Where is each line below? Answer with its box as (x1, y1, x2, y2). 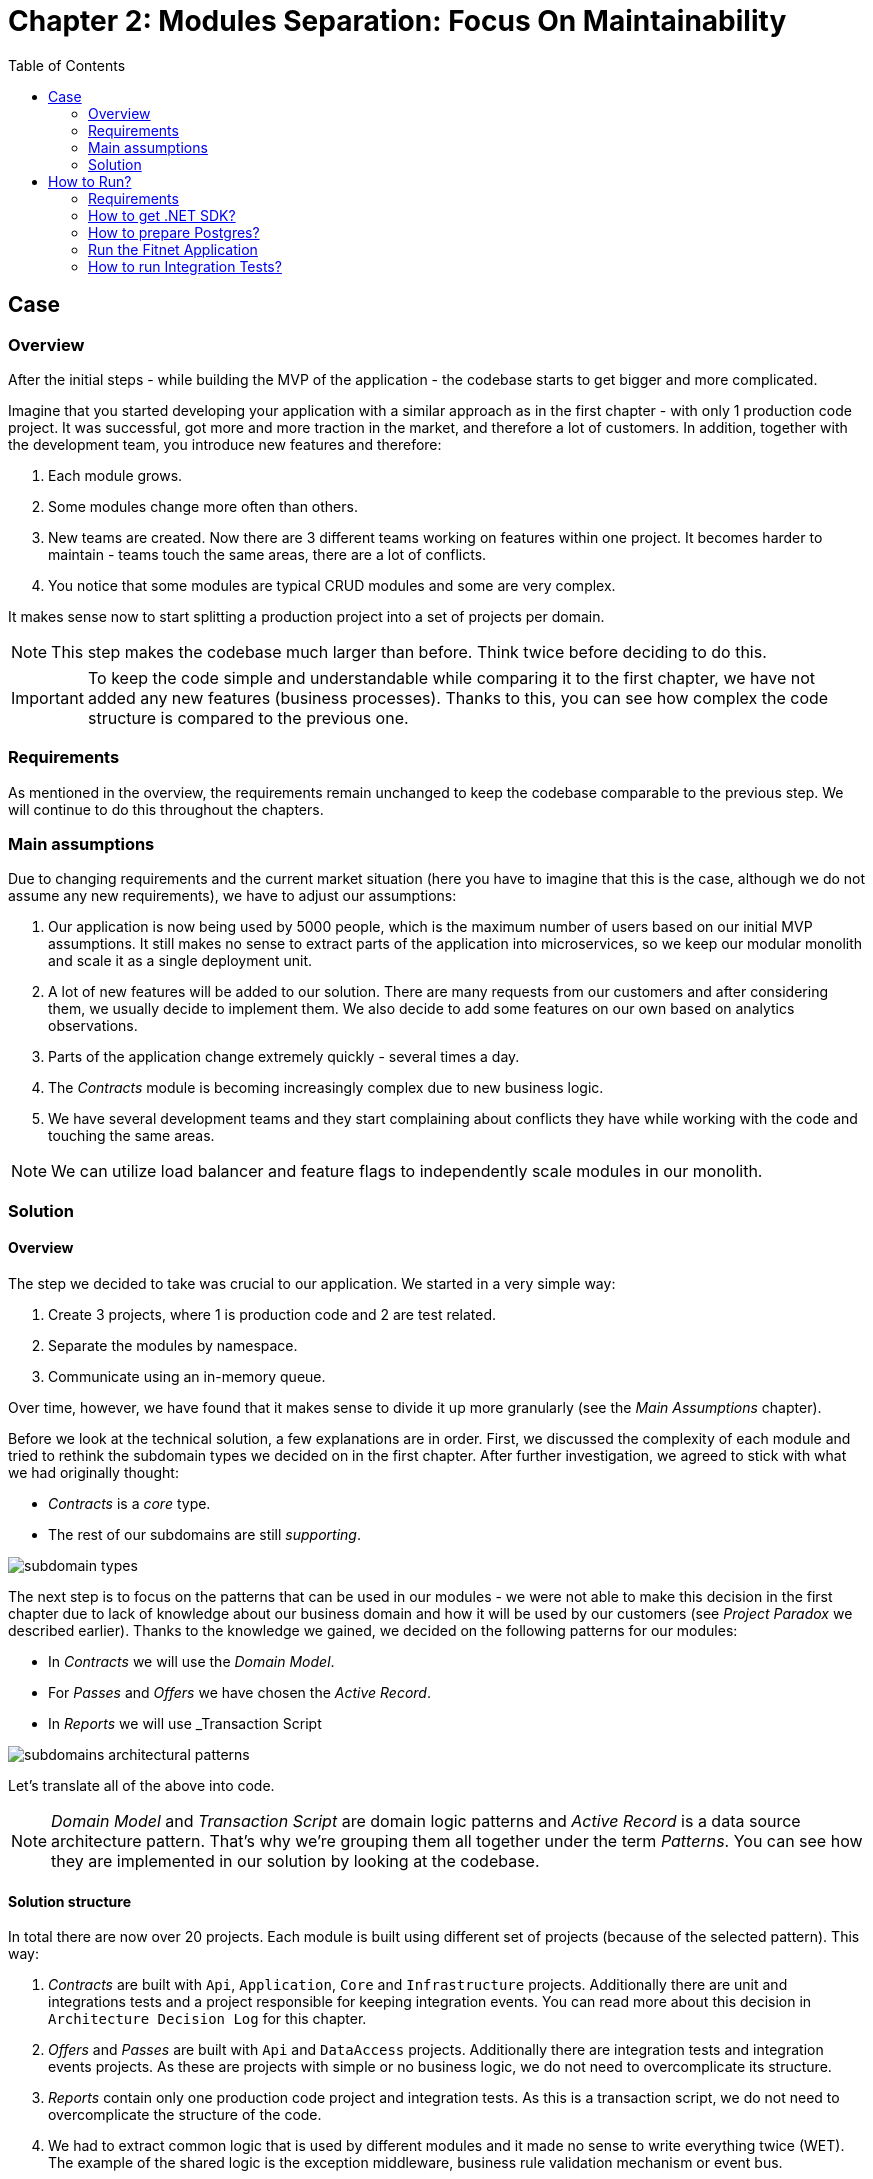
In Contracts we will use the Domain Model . (48, 1653, 335, 1671)
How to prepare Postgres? (88, 223, 260, 241)
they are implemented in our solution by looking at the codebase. (51, 1851, 540, 1872)
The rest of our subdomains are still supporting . (48, 1526, 361, 1544)
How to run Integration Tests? (88, 257, 282, 275)
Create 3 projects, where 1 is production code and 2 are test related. (48, 1306, 497, 1324)
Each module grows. (48, 466, 183, 484)
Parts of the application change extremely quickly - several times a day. (48, 1048, 520, 1066)
